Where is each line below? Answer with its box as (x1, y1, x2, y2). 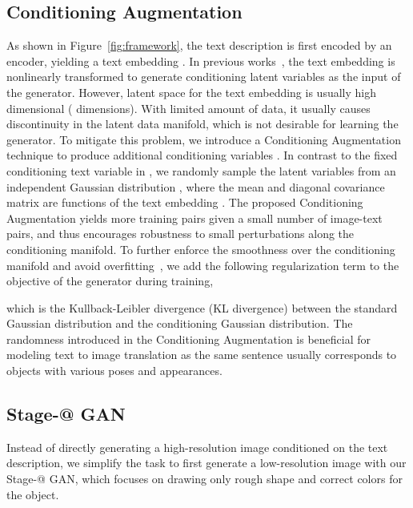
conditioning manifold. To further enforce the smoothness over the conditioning (6, 240, 395, 257)
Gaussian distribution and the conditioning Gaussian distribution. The (6, 315, 353, 332)
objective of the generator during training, (6, 272, 214, 289)
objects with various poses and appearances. (6, 362, 223, 379)
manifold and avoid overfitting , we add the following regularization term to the (6, 256, 399, 273)
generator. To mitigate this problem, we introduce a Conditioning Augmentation (6, 131, 401, 147)
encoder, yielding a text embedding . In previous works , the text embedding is (6, 52, 395, 69)
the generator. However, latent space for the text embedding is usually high (6, 83, 376, 100)
